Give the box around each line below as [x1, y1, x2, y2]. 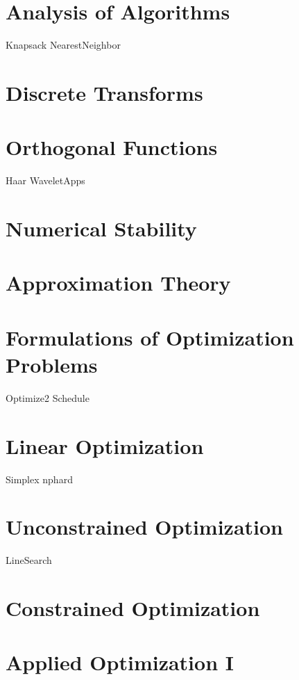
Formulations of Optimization [6, 323, 294, 351]
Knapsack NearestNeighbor [6, 38, 121, 52]
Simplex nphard [6, 471, 73, 486]
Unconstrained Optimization [6, 512, 284, 541]
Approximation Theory [6, 268, 231, 297]
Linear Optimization [6, 431, 204, 460]
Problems [6, 350, 98, 378]
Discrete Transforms [6, 78, 203, 106]
